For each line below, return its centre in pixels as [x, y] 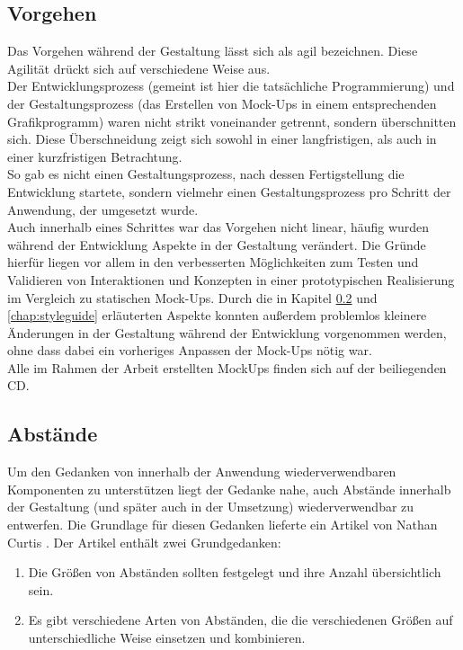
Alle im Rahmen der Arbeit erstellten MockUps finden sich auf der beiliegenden [227, 367]
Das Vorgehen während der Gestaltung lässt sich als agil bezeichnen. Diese [213, 51]
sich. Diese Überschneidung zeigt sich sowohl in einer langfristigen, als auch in [222, 139]
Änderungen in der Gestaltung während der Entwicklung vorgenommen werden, [227, 332]
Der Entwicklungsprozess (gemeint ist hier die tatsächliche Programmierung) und [231, 86]
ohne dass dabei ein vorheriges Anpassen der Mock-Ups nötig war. [190, 350]
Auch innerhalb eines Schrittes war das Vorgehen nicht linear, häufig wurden [218, 227]
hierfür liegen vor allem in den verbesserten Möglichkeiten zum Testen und [213, 262]
